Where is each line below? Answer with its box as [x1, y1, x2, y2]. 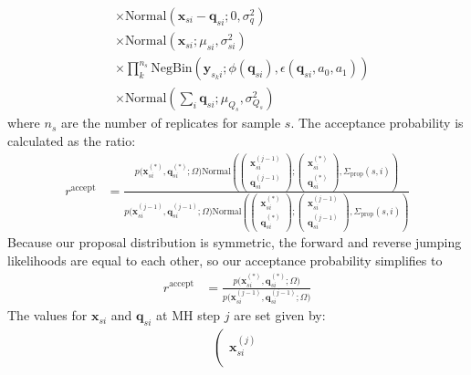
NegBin [151, 62, 193, 76]
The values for [7, 306, 88, 325]
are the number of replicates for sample [60, 113, 281, 132]
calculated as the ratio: [7, 130, 136, 150]
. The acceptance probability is [290, 113, 464, 132]
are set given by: [234, 306, 326, 325]
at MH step [156, 306, 221, 325]
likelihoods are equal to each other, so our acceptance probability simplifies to [7, 251, 443, 270]
